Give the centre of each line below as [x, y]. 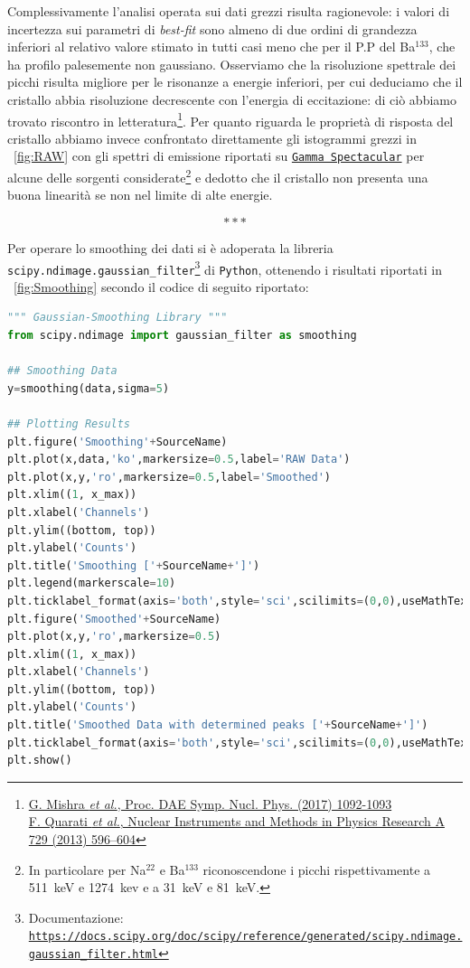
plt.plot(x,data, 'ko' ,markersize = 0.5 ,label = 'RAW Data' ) [179, 460]
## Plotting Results [69, 423]
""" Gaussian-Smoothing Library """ [117, 318]
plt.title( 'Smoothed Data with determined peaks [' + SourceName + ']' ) [218, 725]
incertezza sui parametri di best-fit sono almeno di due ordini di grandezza [212, 28]
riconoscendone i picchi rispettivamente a [317, 869]
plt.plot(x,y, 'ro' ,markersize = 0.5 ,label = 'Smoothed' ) [169, 477]
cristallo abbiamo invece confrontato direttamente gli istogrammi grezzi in [212, 138]
